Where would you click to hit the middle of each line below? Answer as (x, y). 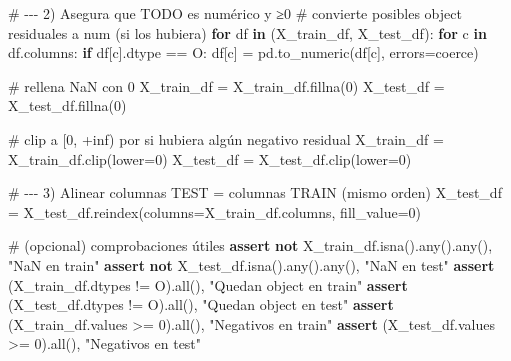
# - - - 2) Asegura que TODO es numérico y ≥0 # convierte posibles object (235, 13)
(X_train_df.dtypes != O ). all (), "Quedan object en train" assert (208, 284)
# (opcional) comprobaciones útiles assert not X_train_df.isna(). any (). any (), (250, 245)
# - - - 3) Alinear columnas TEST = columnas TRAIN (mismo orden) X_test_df (255, 192)
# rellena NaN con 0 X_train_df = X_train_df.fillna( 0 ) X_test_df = (226, 85)
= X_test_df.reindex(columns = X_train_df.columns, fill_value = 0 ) (215, 211)
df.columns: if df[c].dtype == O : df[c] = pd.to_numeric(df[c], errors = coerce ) (243, 52)
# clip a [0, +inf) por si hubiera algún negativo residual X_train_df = (226, 138)
